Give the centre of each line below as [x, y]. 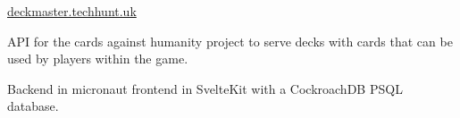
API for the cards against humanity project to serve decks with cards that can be [230, 41]
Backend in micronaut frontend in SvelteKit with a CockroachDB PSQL [205, 88]
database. [33, 106]
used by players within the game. [98, 59]
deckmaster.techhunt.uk [72, 11]
